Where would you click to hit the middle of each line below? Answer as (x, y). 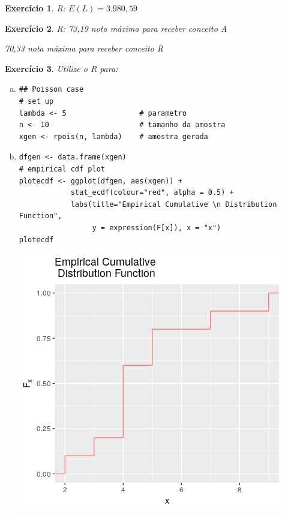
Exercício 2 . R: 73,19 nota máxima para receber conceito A (116, 28)
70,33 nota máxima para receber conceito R (84, 48)
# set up (36, 101)
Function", (40, 216)
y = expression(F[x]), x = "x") (157, 228)
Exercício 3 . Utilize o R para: (61, 68)
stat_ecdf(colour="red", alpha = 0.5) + (152, 193)
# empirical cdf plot (62, 169)
